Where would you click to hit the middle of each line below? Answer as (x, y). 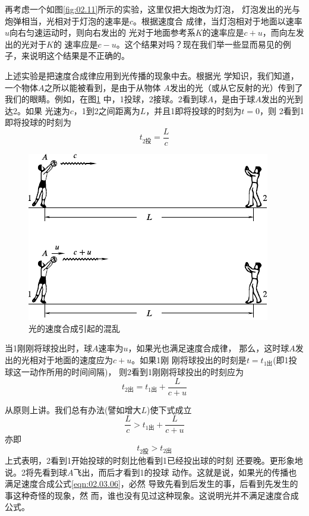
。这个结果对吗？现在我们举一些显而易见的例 (204, 44)
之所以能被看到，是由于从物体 (103, 87)
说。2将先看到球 (36, 472)
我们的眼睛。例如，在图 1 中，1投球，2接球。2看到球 (106, 99)
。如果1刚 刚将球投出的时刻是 (189, 359)
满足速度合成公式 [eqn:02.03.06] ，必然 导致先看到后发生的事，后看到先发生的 (152, 484)
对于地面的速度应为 (75, 359)
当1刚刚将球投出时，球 (48, 348)
